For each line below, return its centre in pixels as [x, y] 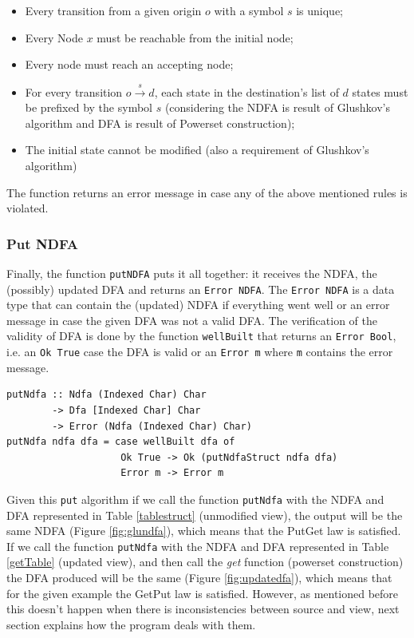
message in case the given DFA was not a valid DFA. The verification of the [192, 320]
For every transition [74, 91]
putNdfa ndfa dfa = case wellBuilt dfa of [121, 442]
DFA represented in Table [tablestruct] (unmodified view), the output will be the [205, 515]
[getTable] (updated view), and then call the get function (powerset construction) [205, 562]
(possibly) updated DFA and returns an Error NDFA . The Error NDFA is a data [201, 289]
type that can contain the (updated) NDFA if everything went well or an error [198, 305]
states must [380, 91]
